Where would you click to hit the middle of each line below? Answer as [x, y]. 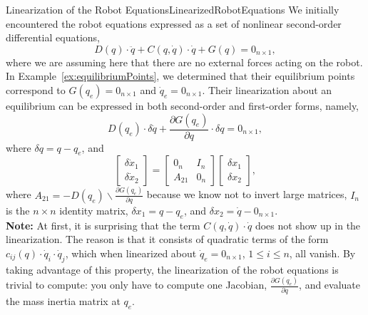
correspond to [36, 89]
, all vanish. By [322, 253]
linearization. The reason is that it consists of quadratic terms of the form [167, 239]
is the [18, 211]
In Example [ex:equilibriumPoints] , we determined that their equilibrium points [180, 76]
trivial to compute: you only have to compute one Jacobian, [137, 285]
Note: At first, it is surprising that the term [103, 225]
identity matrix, [94, 211]
